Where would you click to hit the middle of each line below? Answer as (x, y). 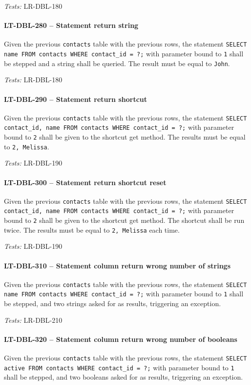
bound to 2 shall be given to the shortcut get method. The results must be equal (125, 137)
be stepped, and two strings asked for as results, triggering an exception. (113, 303)
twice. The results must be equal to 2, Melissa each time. (92, 229)
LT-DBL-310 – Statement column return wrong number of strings (117, 265)
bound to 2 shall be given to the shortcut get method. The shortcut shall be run (124, 220)
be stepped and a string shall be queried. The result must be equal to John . (117, 63)
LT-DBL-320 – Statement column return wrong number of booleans (121, 339)
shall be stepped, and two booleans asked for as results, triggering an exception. (124, 377)
